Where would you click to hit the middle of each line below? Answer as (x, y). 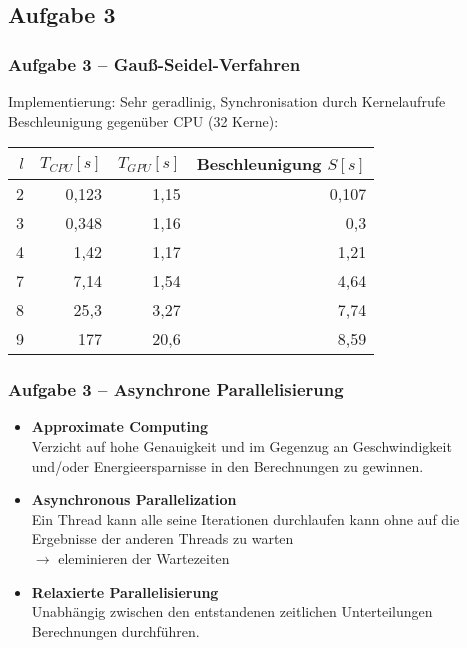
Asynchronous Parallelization (134, 499)
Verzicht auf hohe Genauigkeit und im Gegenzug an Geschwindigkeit (241, 446)
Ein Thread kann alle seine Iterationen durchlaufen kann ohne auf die (245, 518)
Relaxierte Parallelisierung (125, 591)
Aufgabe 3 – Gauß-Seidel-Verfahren (154, 63)
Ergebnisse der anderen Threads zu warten (162, 538)
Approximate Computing (120, 426)
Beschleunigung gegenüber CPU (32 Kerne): (143, 120)
